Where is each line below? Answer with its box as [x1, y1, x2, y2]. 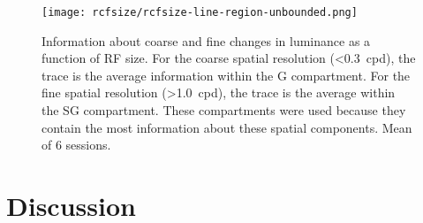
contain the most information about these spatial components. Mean [42, 118, 412, 136]
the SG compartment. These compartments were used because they [42, 101, 406, 119]
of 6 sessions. [42, 135, 111, 154]
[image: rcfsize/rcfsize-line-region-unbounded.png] [42, 6, 358, 19]
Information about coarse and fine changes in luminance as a [42, 31, 371, 50]
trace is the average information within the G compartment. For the [42, 65, 411, 84]
